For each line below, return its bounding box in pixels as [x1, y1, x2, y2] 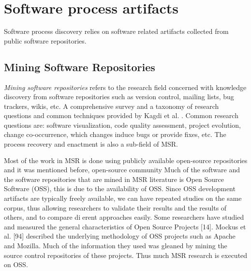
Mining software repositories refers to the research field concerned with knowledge [4, 82, 247, 92]
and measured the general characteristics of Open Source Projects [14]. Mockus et [4, 221, 246, 231]
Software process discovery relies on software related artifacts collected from [4, 26, 229, 36]
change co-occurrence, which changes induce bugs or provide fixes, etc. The [4, 129, 226, 139]
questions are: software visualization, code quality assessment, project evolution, [4, 120, 241, 130]
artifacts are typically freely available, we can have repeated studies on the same [4, 193, 242, 203]
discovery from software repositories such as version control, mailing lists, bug [4, 91, 234, 102]
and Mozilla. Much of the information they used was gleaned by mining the [4, 241, 227, 251]
